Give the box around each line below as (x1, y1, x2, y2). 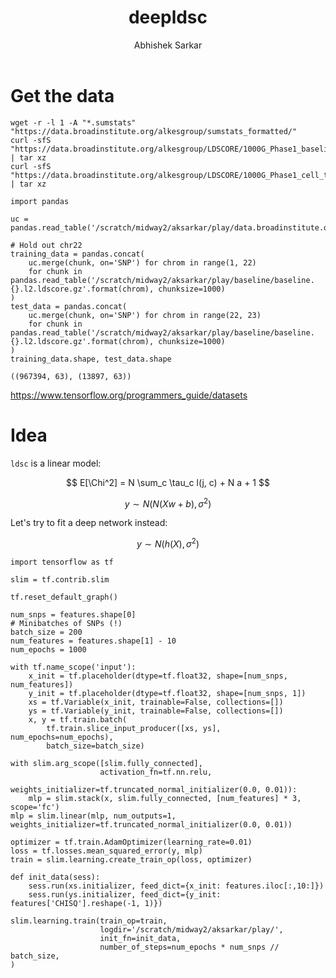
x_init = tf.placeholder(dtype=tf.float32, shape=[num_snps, (28, 671, 288, 681)
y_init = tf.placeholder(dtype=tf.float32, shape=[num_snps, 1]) (28, 688, 307, 698)
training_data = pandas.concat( (10, 249, 145, 259)
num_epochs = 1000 (10, 644, 87, 655)
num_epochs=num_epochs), (10, 732, 114, 742)
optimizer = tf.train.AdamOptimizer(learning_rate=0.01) (10, 837, 253, 847)
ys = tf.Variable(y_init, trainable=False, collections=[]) (28, 706, 284, 716)
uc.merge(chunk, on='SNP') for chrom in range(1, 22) (28, 257, 257, 268)
